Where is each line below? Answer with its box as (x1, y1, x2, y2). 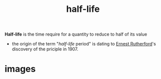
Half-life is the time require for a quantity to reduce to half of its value (4, 31, 148, 38)
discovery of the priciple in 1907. (11, 46, 79, 52)
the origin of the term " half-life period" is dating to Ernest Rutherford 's (11, 41, 156, 47)
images (4, 63, 36, 75)
